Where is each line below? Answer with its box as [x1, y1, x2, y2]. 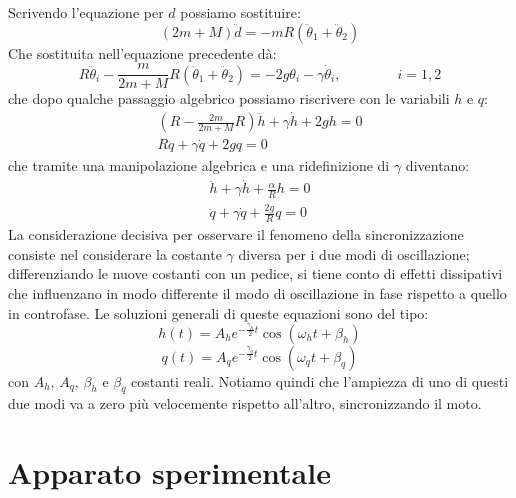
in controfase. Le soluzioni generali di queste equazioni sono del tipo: [8, 302, 429, 323]
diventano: [405, 155, 470, 176]
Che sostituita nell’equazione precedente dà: [8, 42, 277, 63]
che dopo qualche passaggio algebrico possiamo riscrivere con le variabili [8, 88, 450, 109]
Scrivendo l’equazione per [8, 2, 164, 22]
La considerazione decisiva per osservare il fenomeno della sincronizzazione [8, 224, 464, 245]
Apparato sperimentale [8, 452, 331, 493]
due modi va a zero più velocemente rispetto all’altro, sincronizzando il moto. [8, 393, 482, 414]
